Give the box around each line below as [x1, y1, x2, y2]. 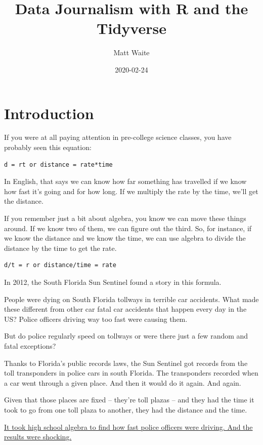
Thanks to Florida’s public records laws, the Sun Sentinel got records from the [4, 357, 248, 368]
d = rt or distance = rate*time [4, 161, 113, 168]
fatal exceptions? [4, 340, 56, 351]
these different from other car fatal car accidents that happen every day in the [4, 304, 247, 314]
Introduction [4, 102, 94, 123]
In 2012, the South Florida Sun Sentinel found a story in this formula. [4, 276, 222, 287]
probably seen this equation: [4, 142, 92, 153]
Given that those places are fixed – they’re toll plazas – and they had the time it [4, 394, 254, 405]
